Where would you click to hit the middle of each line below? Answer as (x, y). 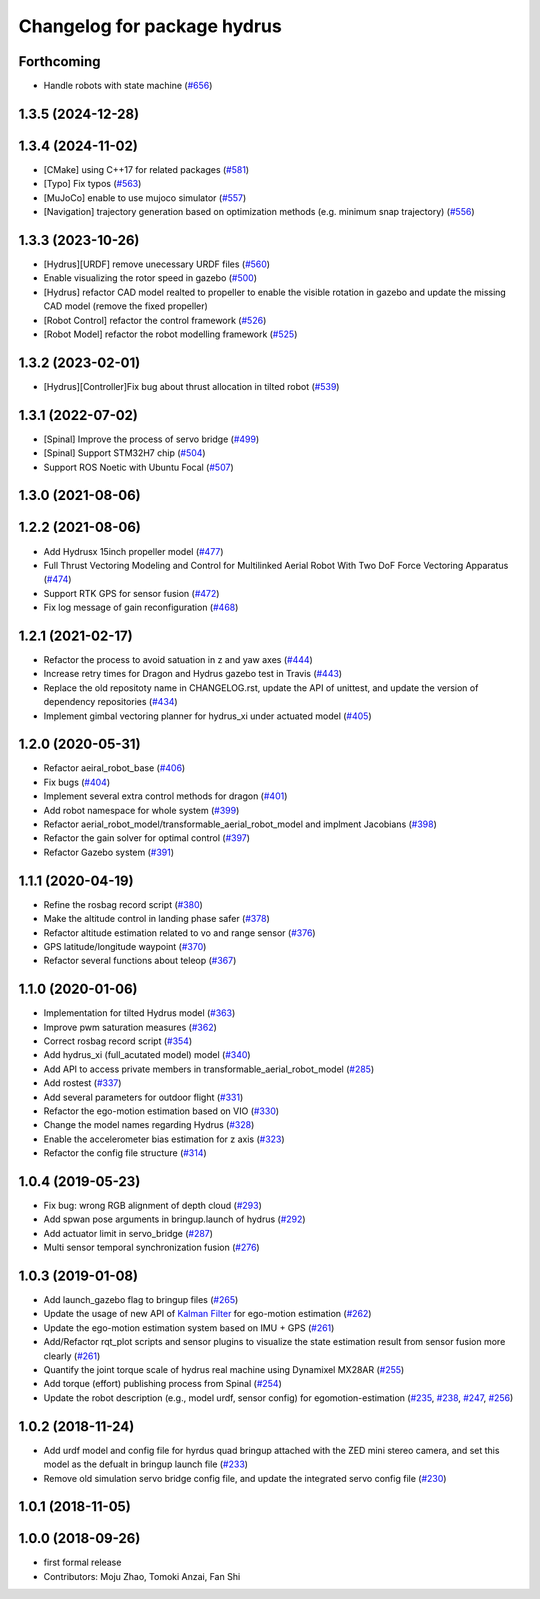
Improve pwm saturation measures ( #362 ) (130, 1027)
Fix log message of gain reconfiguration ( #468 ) (141, 607)
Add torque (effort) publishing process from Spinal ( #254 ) (162, 1384)
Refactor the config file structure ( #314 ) (125, 1153)
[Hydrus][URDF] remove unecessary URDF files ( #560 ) (156, 264)
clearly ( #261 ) (72, 1356)
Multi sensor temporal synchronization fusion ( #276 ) (151, 1247)
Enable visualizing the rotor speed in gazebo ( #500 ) (150, 278)
